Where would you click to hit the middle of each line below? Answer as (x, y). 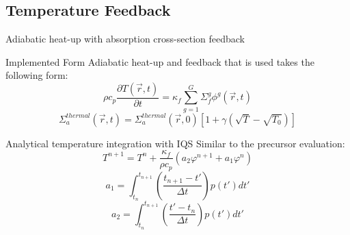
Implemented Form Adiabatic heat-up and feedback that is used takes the (160, 61)
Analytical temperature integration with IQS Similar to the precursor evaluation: (175, 143)
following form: (37, 75)
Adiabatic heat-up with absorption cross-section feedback (125, 39)
